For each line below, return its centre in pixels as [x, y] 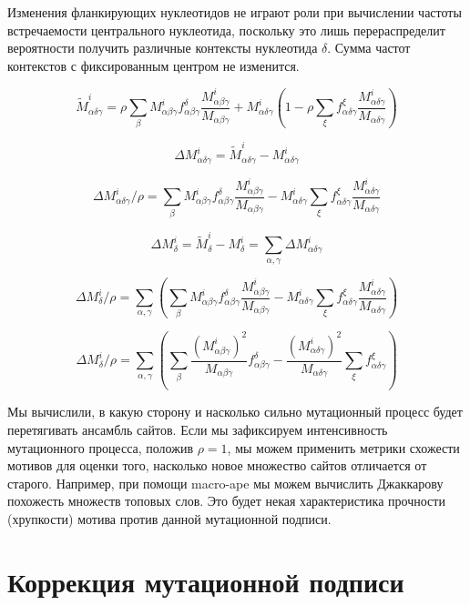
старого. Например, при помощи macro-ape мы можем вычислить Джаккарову [225, 483]
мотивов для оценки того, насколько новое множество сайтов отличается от [217, 465]
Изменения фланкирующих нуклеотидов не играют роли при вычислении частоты [235, 12]
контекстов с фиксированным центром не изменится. [153, 65]
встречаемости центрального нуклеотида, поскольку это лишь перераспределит [226, 30]
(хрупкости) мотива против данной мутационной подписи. [169, 518]
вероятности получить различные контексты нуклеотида [163, 48]
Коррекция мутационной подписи [206, 581]
